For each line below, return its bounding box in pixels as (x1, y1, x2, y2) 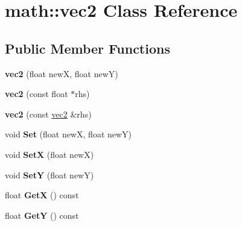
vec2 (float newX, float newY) (5, 67, 118, 80)
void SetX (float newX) (5, 148, 94, 160)
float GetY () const (5, 209, 79, 221)
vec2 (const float (5, 87, 68, 100)
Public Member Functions (5, 39, 170, 57)
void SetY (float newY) (5, 168, 94, 181)
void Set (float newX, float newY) (5, 128, 132, 140)
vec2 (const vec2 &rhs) (5, 107, 92, 120)
